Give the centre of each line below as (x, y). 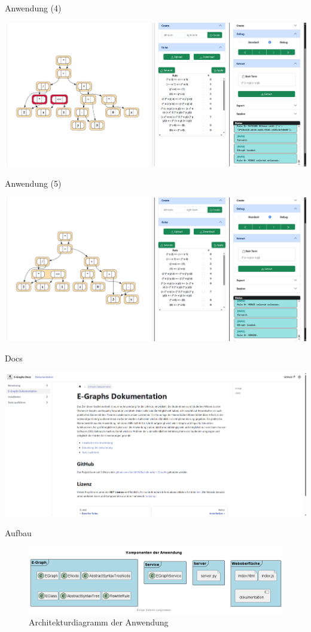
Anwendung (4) (33, 8)
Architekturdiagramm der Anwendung (99, 622)
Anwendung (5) (33, 183)
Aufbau (18, 532)
